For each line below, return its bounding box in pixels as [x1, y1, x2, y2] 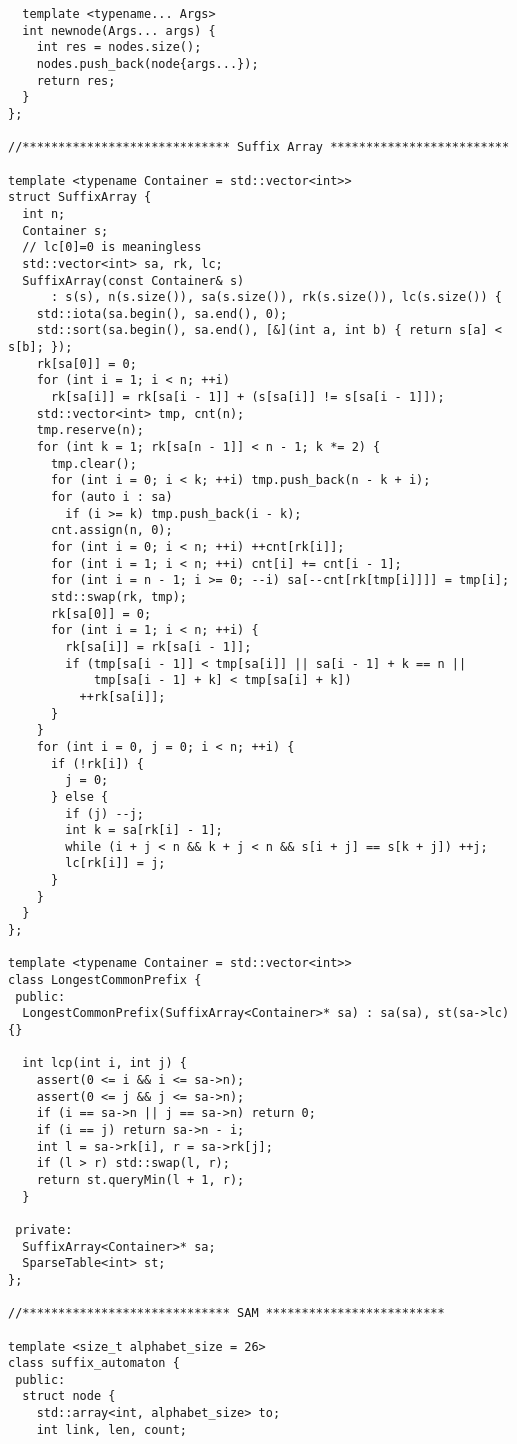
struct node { [22, 1389, 116, 1404]
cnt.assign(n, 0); [50, 523, 173, 538]
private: [15, 1222, 73, 1237]
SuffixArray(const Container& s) [22, 273, 245, 288]
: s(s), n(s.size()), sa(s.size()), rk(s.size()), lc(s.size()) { [50, 290, 502, 305]
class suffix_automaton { [8, 1356, 180, 1371]
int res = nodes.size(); [36, 40, 202, 55]
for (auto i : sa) [50, 490, 173, 505]
